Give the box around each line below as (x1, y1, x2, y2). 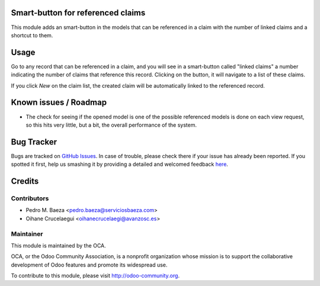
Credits (11, 176, 39, 186)
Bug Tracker (11, 137, 57, 147)
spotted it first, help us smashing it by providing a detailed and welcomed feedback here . (11, 160, 228, 168)
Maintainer (11, 230, 43, 238)
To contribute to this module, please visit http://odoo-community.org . (11, 272, 180, 279)
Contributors (11, 194, 49, 203)
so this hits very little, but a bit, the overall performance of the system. (25, 121, 197, 128)
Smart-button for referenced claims (11, 8, 146, 18)
